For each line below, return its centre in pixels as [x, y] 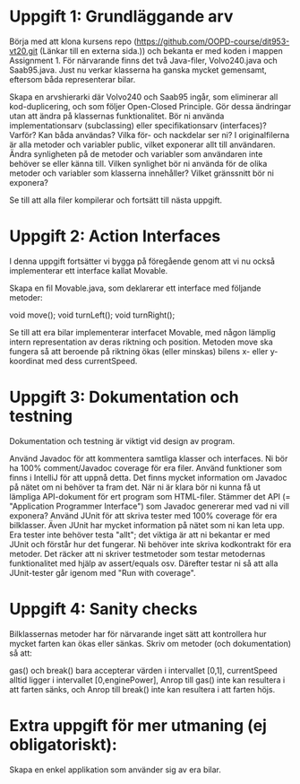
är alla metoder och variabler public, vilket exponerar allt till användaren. [142, 144]
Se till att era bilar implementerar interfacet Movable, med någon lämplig [142, 332]
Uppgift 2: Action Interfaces [115, 236]
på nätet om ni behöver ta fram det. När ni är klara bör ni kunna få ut [135, 487]
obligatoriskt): [64, 744]
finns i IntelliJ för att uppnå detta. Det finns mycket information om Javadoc [148, 477]
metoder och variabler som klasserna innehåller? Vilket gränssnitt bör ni [142, 173]
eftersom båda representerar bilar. [73, 79]
